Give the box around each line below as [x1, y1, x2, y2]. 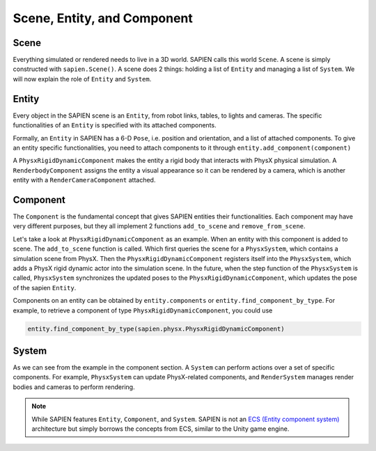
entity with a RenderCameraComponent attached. [13, 176, 156, 184]
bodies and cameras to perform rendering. [13, 383, 135, 391]
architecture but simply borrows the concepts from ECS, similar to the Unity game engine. [31, 425, 290, 433]
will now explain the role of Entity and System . [13, 74, 152, 83]
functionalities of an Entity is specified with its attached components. [13, 121, 217, 129]
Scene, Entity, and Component [13, 10, 193, 26]
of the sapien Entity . [13, 283, 77, 292]
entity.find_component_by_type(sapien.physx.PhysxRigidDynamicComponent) [27, 324, 285, 333]
